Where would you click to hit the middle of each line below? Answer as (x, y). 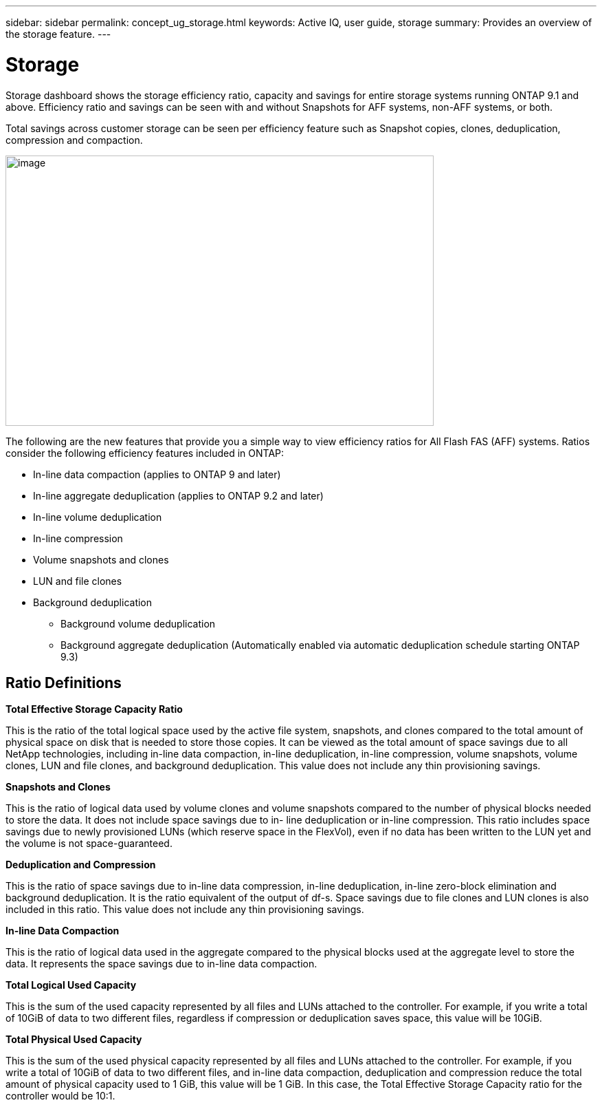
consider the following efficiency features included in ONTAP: (145, 453)
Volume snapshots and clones (101, 559)
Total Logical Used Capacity (71, 985)
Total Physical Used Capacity (74, 1040)
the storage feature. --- (58, 34)
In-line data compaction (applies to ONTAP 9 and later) (157, 474)
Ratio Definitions (64, 683)
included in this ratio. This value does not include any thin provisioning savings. (185, 910)
